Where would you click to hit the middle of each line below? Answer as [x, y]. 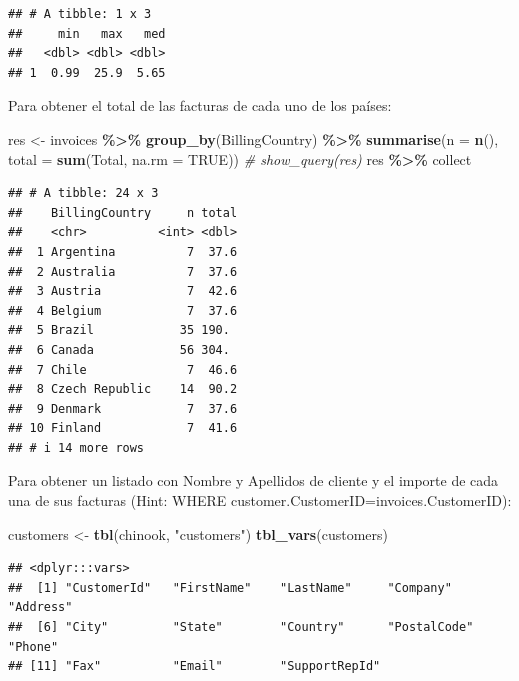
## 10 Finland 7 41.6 [123, 428]
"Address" [40, 607]
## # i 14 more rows [76, 447]
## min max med [87, 33]
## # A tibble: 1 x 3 [80, 14]
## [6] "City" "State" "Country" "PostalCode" [241, 627]
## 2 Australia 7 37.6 [123, 271]
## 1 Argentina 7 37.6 [123, 251]
